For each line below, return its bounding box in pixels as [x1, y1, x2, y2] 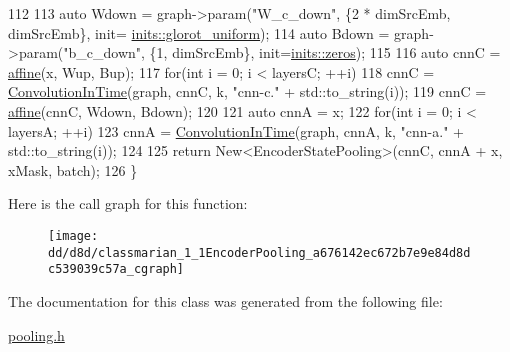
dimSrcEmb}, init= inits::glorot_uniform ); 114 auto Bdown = [8, 22, 390, 43]
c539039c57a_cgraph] [48, 262, 185, 277]
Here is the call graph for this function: [8, 193, 248, 214]
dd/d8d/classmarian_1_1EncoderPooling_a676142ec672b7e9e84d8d [48, 245, 471, 260]
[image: [48, 228, 99, 243]
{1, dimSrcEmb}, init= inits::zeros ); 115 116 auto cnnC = [149, 42, 501, 63]
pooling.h [8, 324, 65, 345]
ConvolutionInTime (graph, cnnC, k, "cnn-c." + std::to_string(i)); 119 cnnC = [8, 81, 487, 102]
